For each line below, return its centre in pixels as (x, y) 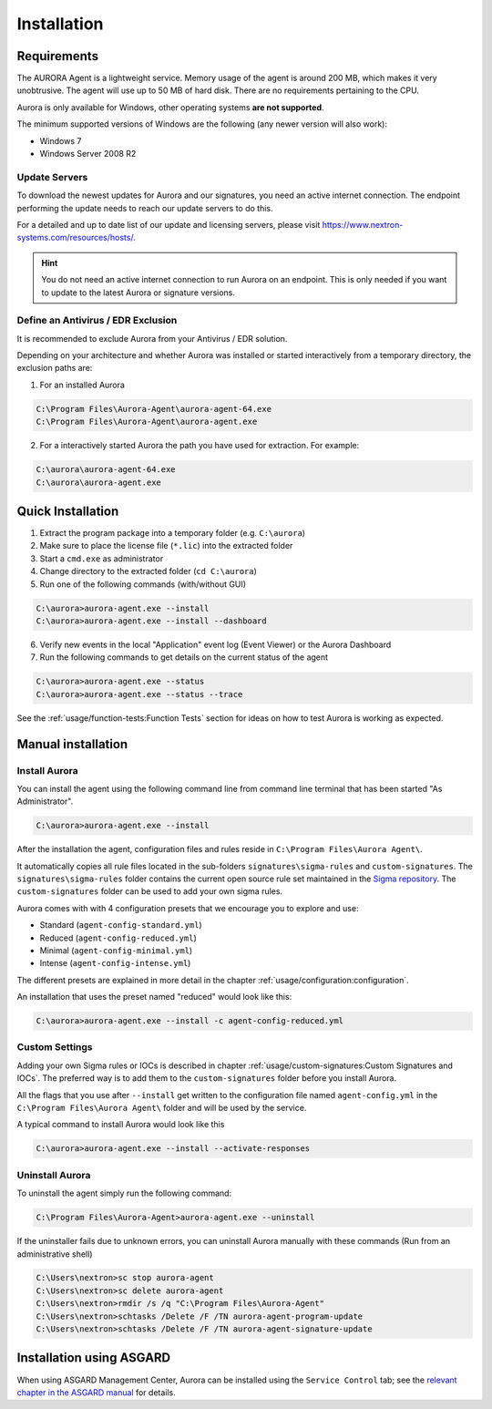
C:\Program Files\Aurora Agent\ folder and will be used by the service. (162, 1108)
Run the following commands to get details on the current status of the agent (184, 657)
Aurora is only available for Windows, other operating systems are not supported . (170, 107)
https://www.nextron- (363, 224)
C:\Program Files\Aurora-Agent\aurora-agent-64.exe (154, 409)
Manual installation (72, 744)
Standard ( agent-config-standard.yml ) (121, 925)
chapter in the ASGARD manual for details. (97, 1392)
